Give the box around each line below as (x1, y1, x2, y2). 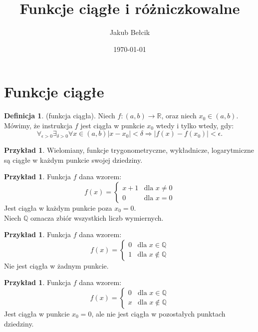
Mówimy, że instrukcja (4, 120, 73, 130)
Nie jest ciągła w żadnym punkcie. (4, 260, 109, 271)
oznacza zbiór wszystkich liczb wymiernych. (30, 212, 164, 223)
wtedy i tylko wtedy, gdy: (156, 120, 234, 130)
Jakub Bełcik (109, 27, 150, 37)
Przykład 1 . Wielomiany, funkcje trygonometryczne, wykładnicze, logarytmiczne (4, 145, 255, 155)
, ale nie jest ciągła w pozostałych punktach (91, 308, 226, 319)
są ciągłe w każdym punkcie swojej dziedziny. (4, 154, 143, 165)
